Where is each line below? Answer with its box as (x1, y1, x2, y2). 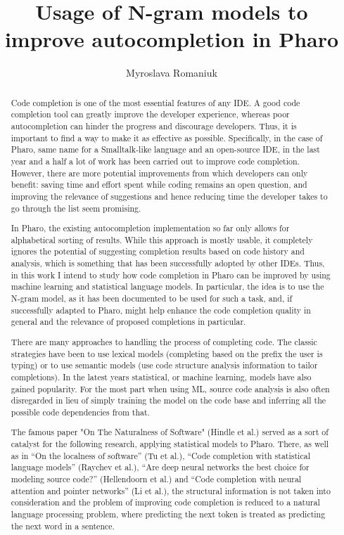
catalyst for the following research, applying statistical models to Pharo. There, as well (11, 438, 329, 450)
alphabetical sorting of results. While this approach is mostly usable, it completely (11, 233, 313, 245)
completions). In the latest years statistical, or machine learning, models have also (11, 370, 312, 382)
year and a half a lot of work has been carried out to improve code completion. (11, 155, 300, 167)
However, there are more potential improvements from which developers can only (11, 167, 308, 179)
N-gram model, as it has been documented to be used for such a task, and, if (11, 292, 293, 304)
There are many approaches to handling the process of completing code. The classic (11, 335, 317, 347)
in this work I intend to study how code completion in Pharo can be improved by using (11, 269, 331, 281)
